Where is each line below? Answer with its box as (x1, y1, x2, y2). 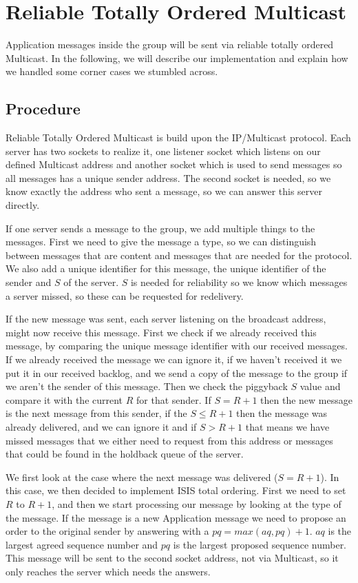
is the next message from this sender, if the (6, 406, 187, 420)
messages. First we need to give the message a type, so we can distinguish (6, 234, 317, 249)
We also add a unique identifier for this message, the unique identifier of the (6, 261, 326, 276)
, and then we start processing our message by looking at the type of (52, 496, 341, 511)
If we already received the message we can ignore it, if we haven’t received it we (6, 352, 342, 367)
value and (299, 379, 341, 393)
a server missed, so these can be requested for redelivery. (6, 288, 244, 303)
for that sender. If (136, 392, 211, 407)
